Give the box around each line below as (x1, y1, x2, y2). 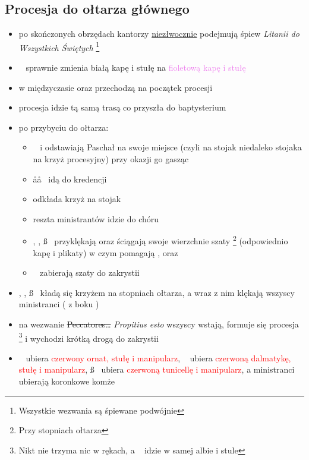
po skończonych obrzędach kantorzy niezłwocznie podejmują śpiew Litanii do (18, 27, 299, 40)
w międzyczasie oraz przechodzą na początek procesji (18, 81, 213, 93)
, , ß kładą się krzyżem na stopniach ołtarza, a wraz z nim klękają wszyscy (18, 286, 295, 298)
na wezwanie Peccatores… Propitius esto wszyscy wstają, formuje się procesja (18, 318, 299, 330)
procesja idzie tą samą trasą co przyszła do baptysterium (18, 101, 226, 114)
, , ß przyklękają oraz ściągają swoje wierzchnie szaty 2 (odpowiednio (33, 233, 288, 247)
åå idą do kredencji (33, 172, 107, 185)
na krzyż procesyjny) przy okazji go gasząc (33, 153, 189, 165)
